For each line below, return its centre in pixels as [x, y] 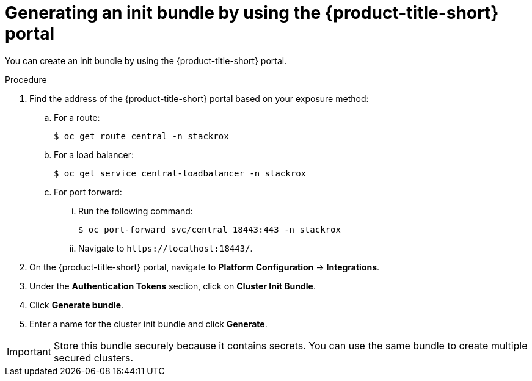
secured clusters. [93, 357]
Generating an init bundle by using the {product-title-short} [252, 13]
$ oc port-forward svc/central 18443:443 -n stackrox [210, 229]
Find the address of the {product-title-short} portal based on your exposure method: [199, 98]
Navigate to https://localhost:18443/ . [166, 248]
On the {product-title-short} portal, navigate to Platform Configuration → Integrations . [205, 267]
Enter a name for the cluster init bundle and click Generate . [148, 324]
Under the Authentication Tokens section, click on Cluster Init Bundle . [173, 286]
